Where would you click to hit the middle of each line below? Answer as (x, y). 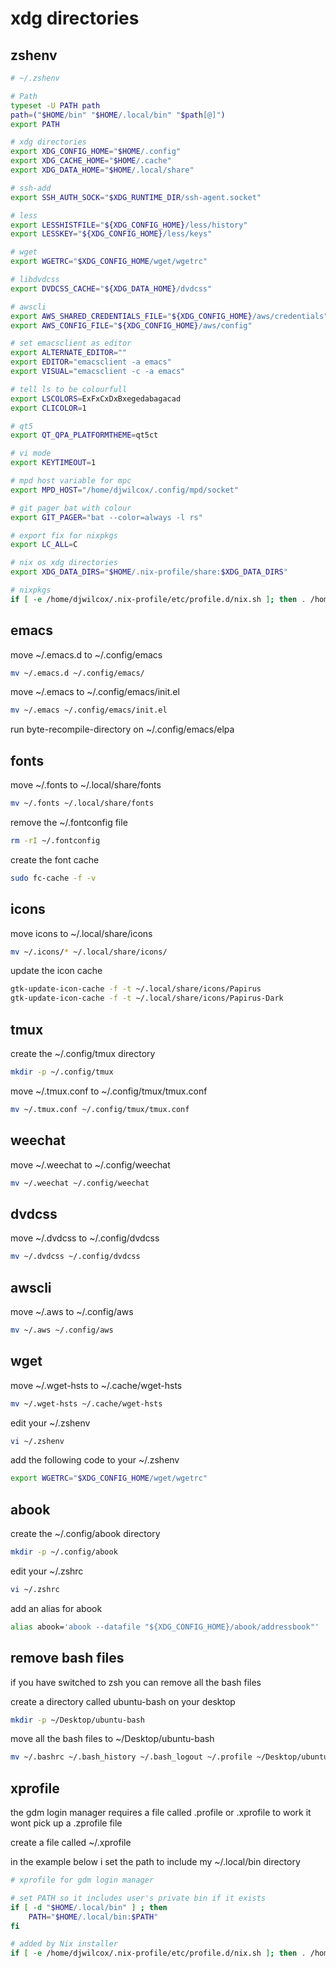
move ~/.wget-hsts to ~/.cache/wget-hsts (96, 1385)
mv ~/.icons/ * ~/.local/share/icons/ (89, 952)
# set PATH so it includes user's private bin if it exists (138, 1898)
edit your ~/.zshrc (47, 1571)
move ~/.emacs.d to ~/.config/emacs (86, 654)
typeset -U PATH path (55, 105)
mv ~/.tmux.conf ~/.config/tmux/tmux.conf (100, 1109)
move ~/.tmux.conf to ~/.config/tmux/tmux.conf (109, 1091)
